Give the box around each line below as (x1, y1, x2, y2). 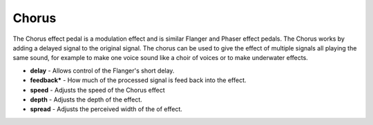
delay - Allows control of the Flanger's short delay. (30, 66, 175, 75)
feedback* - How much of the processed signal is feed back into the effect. (30, 76, 247, 84)
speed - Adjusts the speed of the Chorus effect (30, 86, 165, 94)
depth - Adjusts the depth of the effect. (30, 95, 143, 104)
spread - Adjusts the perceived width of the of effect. (30, 105, 183, 113)
